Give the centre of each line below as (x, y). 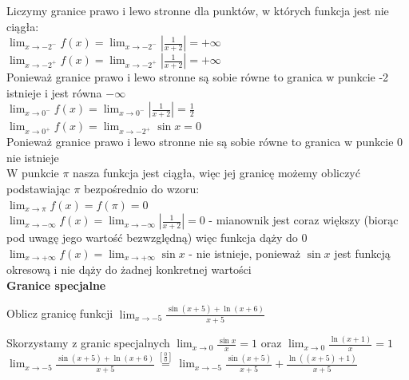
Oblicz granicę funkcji (60, 313)
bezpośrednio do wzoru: (142, 188)
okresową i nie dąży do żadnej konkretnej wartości (129, 269)
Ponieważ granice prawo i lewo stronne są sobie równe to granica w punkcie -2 (198, 77)
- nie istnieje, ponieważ (244, 253)
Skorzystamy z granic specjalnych (88, 343)
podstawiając (38, 188)
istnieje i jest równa (54, 92)
